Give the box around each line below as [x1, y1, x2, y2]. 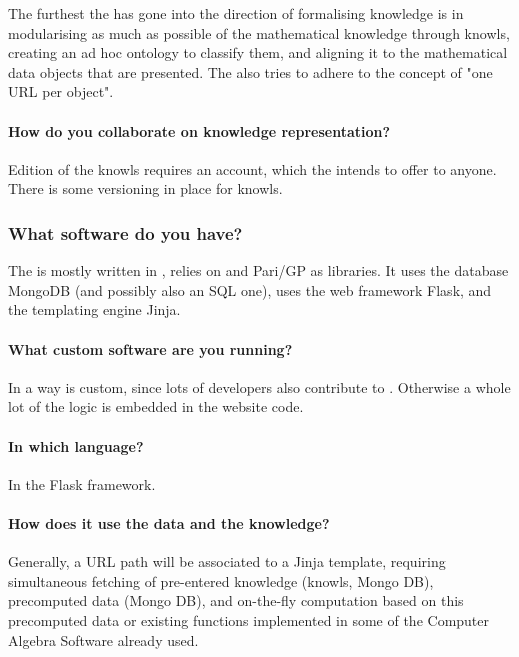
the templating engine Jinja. [8, 299, 181, 320]
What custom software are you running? [8, 338, 293, 359]
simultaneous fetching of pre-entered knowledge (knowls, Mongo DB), [8, 570, 434, 591]
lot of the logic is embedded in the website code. [8, 396, 304, 417]
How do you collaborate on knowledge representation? [8, 120, 391, 141]
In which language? [8, 435, 144, 456]
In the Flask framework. [8, 473, 156, 494]
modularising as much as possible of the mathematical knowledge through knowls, [8, 22, 510, 43]
